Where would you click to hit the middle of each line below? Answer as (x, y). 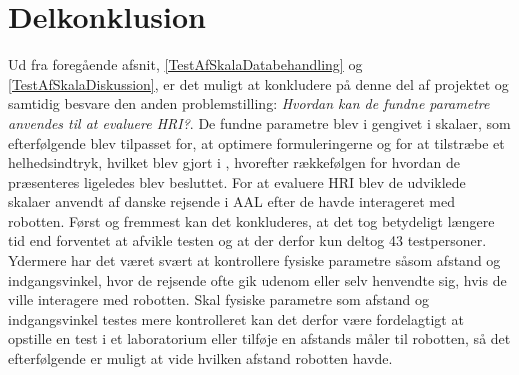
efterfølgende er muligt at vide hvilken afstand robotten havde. (200, 358)
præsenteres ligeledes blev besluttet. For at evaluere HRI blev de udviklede (237, 181)
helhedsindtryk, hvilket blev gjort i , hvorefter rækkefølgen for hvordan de (234, 162)
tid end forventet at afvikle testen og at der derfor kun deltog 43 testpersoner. (247, 240)
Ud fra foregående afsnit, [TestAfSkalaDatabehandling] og (185, 64)
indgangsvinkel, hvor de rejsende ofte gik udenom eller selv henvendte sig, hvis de (257, 279)
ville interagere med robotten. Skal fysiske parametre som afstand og (218, 299)
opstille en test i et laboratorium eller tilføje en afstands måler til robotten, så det (259, 338)
